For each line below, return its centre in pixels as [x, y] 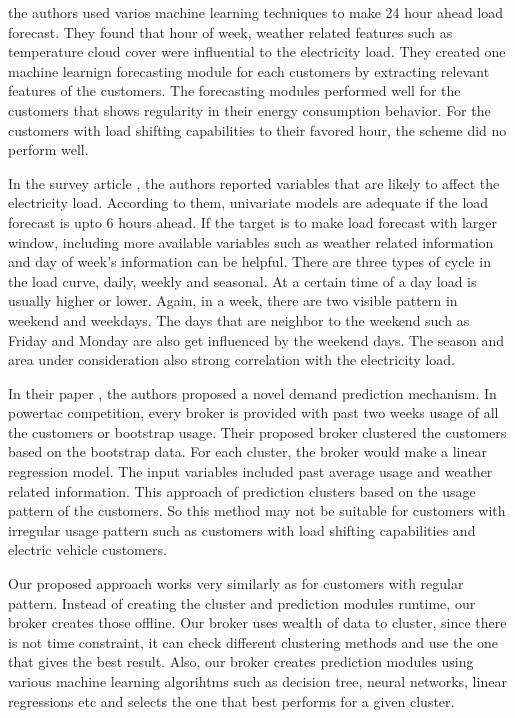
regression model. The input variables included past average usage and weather [250, 471]
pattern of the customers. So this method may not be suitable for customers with [257, 510]
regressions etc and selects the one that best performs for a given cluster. [231, 700]
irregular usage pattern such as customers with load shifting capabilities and [242, 529]
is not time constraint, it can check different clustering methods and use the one [253, 641]
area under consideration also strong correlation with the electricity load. [231, 359]
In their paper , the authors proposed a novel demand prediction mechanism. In [252, 392]
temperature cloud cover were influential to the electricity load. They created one [257, 51]
